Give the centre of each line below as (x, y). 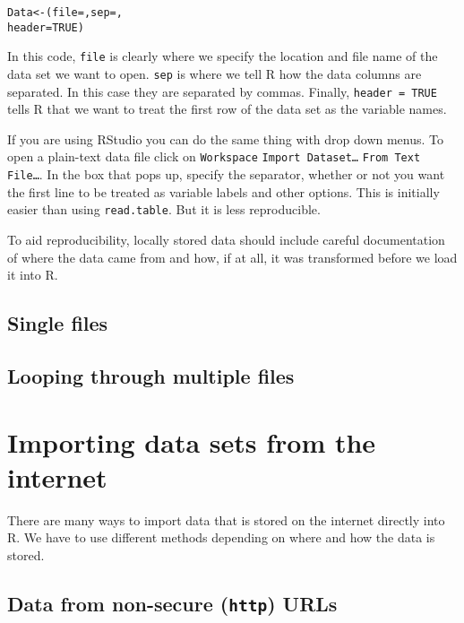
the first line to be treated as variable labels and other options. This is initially (223, 191)
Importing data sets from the (192, 441)
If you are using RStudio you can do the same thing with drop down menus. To (226, 138)
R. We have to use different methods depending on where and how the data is (221, 537)
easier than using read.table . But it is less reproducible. (164, 209)
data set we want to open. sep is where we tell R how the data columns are (215, 73)
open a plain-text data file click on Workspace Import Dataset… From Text (214, 156)
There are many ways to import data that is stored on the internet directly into (226, 519)
